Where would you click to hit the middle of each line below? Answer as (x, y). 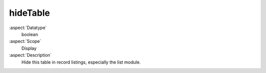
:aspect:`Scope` (25, 41)
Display (29, 48)
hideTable (30, 13)
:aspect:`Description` (30, 55)
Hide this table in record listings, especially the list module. (81, 62)
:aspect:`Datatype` (28, 28)
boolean (30, 34)
